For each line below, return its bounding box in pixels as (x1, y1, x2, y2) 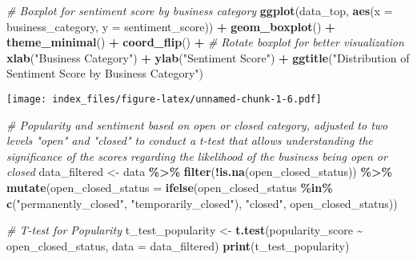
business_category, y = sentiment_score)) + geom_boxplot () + (6, 18, 335, 34)
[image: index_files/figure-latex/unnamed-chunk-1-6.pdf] (6, 93, 322, 105)
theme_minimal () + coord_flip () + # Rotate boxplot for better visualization (6, 34, 404, 50)
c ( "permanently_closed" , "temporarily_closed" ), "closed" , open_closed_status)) (6, 194, 398, 211)
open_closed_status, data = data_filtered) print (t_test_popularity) (6, 237, 350, 254)
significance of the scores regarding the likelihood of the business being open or (6, 147, 387, 164)
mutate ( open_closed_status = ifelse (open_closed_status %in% (6, 179, 333, 195)
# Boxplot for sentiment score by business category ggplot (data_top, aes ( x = (6, 2, 393, 18)
